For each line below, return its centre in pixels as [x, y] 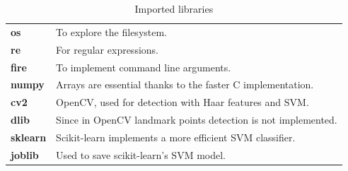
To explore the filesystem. [112, 31]
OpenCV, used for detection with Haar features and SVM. [182, 102]
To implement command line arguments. [144, 67]
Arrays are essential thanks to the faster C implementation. [185, 84]
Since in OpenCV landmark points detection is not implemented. [197, 120]
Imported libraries [174, 8]
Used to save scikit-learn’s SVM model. [141, 154]
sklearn [29, 137]
